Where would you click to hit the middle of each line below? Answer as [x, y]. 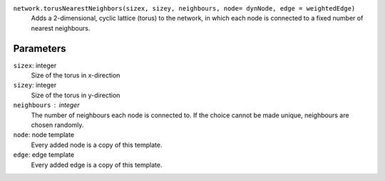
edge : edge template [44, 155]
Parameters [40, 49]
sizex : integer [35, 65]
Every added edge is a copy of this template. [97, 165]
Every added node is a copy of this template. [97, 145]
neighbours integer [46, 105]
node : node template [44, 135]
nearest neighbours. [61, 28]
